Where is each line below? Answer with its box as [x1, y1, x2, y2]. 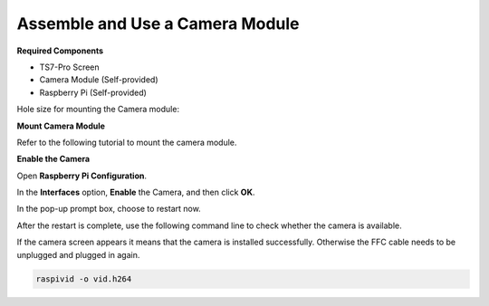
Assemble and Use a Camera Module [16, 14, 300, 33]
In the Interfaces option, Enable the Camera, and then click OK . [16, 186, 255, 198]
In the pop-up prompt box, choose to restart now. [16, 204, 201, 215]
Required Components [16, 45, 104, 56]
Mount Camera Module [16, 120, 106, 131]
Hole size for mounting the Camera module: [16, 104, 180, 115]
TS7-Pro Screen [39, 62, 100, 72]
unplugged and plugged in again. [16, 249, 140, 260]
